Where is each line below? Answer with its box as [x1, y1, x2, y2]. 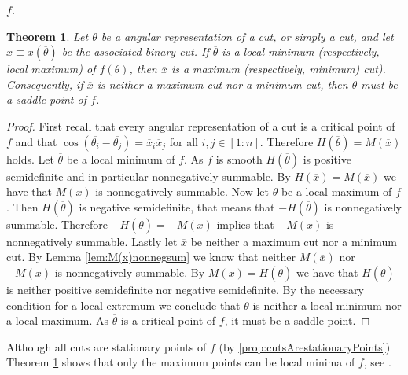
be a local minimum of [66, 150, 175, 167]
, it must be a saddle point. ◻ [224, 312, 370, 329]
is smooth [215, 150, 263, 167]
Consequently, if [6, 75, 83, 92]
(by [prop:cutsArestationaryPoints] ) [219, 338, 391, 355]
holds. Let [6, 150, 54, 167]
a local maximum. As [6, 312, 108, 329]
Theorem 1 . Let [6, 28, 89, 44]
